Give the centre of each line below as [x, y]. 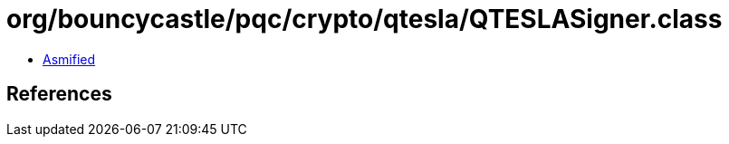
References [59, 94]
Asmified [69, 59]
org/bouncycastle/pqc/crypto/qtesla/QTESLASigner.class [364, 19]
